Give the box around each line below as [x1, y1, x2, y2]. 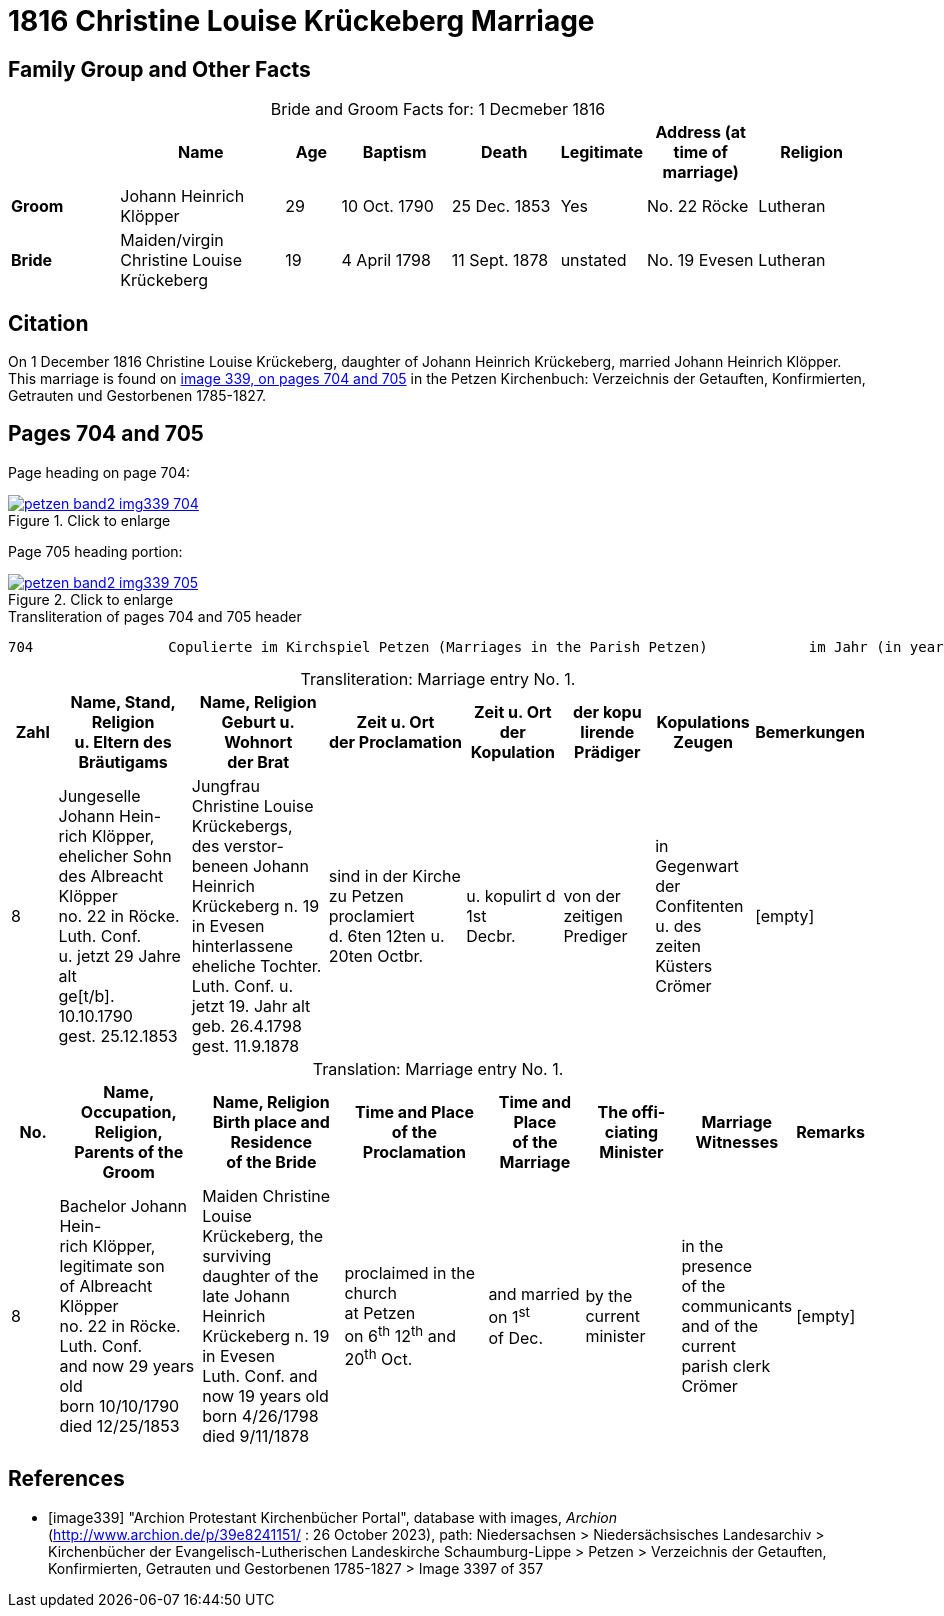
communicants [681, 1295, 793, 1316]
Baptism [362, 142, 427, 163]
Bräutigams [78, 751, 168, 772]
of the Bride [226, 1151, 317, 1172]
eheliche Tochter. [191, 955, 322, 976]
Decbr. [466, 925, 516, 946]
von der [563, 885, 621, 906]
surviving [202, 1245, 272, 1266]
